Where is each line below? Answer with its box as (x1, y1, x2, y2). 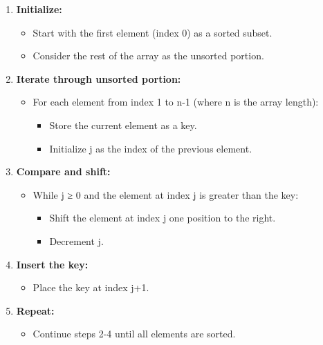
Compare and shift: (16, 164, 111, 179)
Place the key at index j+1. (33, 280, 149, 295)
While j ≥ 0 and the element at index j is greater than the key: (33, 187, 299, 201)
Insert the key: (16, 257, 89, 271)
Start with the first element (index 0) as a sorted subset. (33, 25, 273, 39)
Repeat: (16, 303, 55, 317)
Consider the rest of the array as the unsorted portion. (33, 48, 264, 63)
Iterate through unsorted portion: (16, 71, 181, 86)
